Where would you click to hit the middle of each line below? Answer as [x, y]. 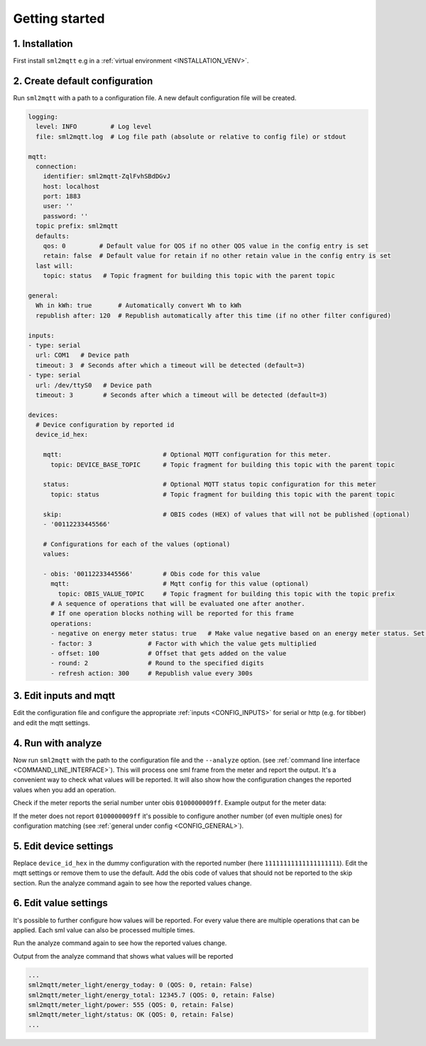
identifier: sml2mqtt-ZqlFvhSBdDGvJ [106, 176]
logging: [43, 116]
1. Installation [43, 44]
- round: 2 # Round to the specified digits [157, 663]
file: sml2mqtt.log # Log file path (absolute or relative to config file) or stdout [191, 136]
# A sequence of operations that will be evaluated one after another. [178, 604]
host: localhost [71, 186]
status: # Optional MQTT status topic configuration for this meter [209, 484]
